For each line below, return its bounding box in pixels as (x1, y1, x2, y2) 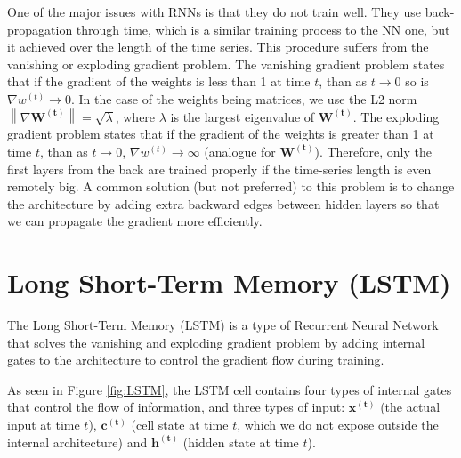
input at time (7, 415, 80, 434)
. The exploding (352, 107, 440, 125)
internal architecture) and (7, 432, 148, 451)
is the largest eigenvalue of (170, 107, 315, 125)
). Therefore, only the (314, 141, 432, 160)
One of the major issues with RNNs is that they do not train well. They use (7, 3, 422, 20)
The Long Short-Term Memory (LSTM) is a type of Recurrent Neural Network (7, 316, 439, 334)
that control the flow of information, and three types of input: (7, 398, 345, 416)
